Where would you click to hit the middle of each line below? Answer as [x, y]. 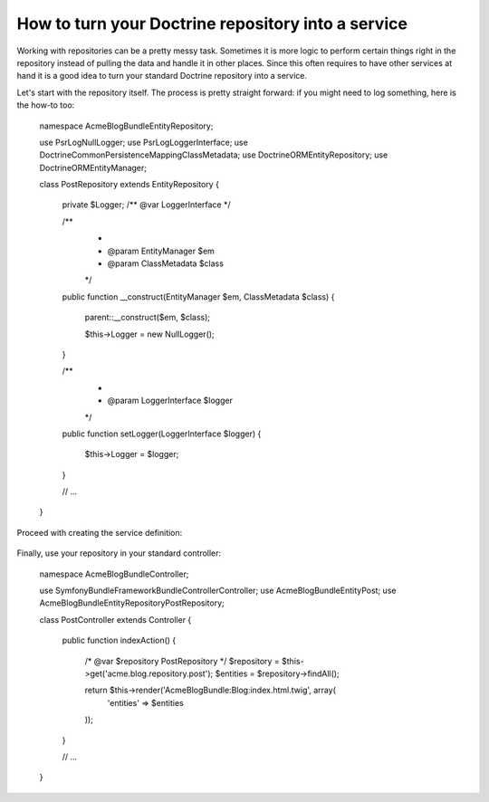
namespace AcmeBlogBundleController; [114, 574]
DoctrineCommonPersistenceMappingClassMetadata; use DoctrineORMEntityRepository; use [214, 155]
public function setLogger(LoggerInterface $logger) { [162, 434]
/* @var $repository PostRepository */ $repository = [182, 661]
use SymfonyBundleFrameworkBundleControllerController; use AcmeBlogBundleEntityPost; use [218, 591]
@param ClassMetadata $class [165, 263]
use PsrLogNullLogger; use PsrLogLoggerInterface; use [144, 142]
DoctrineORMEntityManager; [93, 167]
